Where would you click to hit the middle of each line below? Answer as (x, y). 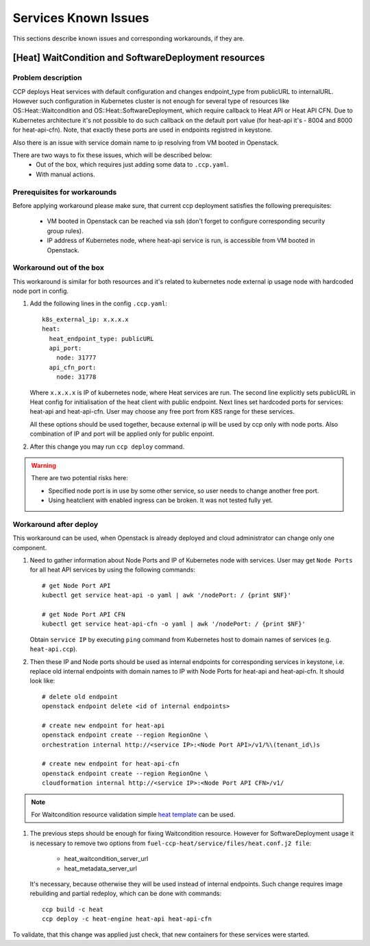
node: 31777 (76, 358)
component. (30, 547)
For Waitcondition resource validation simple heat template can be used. (133, 814)
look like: (42, 681)
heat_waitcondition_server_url (106, 859)
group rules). (65, 230)
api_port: (65, 348)
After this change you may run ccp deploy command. (107, 447)
